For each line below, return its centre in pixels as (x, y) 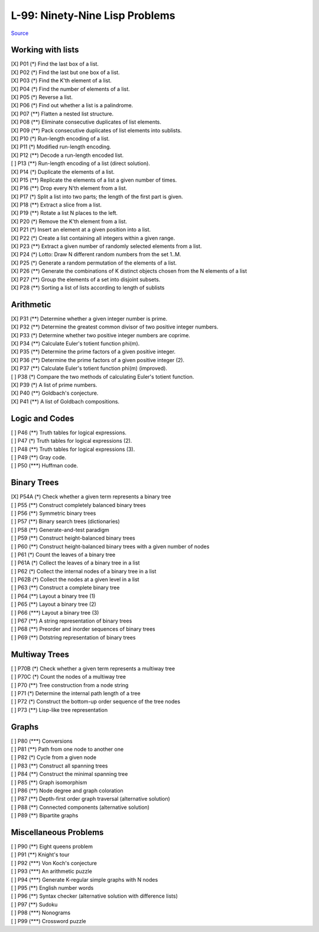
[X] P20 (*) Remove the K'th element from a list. (69, 221)
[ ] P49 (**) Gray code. (39, 457)
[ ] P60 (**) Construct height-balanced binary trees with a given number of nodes (110, 546)
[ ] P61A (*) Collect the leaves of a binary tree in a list (75, 563)
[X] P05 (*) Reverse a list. (42, 97)
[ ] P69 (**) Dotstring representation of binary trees (73, 637)
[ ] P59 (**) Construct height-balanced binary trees (73, 538)
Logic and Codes (43, 418)
